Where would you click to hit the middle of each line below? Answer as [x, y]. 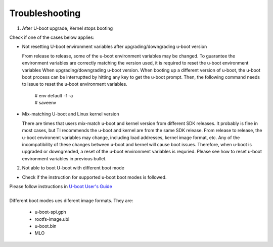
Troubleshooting [45, 13]
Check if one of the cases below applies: [52, 37]
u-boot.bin [45, 226]
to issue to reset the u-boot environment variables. [75, 84]
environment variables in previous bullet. [64, 158]
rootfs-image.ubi [52, 219]
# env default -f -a [54, 95]
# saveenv [45, 103]
